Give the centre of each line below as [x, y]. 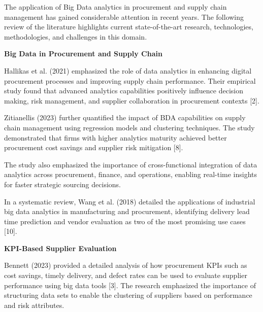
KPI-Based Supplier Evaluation [60, 248]
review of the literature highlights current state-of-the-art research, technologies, [129, 27]
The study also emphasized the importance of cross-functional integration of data [131, 164]
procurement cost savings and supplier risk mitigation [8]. [94, 147]
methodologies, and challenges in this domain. [76, 36]
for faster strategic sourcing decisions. [62, 184]
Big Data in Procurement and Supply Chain [83, 54]
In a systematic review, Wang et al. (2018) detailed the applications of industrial [130, 201]
